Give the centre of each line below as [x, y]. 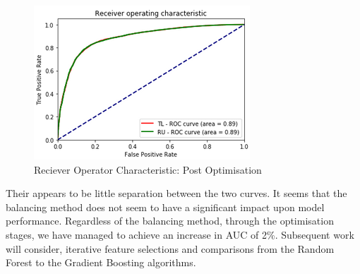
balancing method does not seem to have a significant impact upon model [165, 207]
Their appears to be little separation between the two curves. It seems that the [176, 193]
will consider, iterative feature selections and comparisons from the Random [170, 248]
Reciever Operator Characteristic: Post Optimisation [148, 169]
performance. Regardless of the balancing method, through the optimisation [170, 221]
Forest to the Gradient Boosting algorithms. [101, 262]
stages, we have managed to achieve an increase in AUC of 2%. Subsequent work [180, 234]
